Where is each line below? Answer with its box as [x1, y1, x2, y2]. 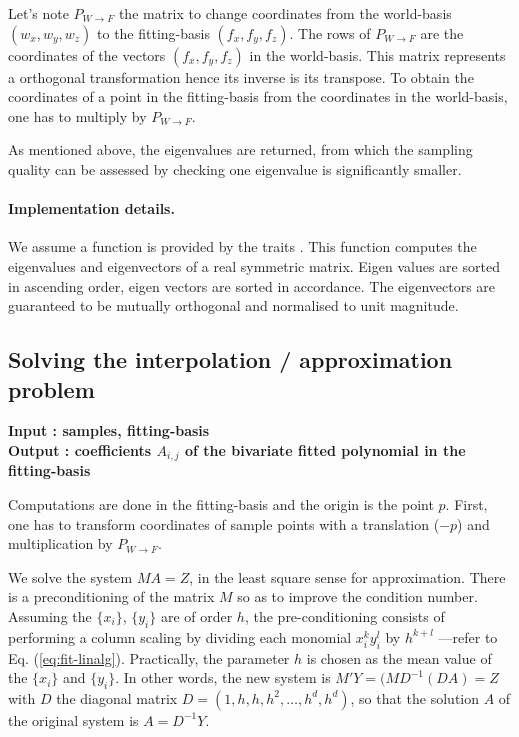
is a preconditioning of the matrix [8, 586, 215, 607]
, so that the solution [350, 687, 480, 708]
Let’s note [8, 3, 69, 23]
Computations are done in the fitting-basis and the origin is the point [8, 493, 434, 514]
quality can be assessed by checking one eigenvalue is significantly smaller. [8, 158, 462, 179]
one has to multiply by [8, 105, 147, 126]
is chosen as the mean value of [306, 647, 492, 668]
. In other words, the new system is [115, 667, 331, 688]
